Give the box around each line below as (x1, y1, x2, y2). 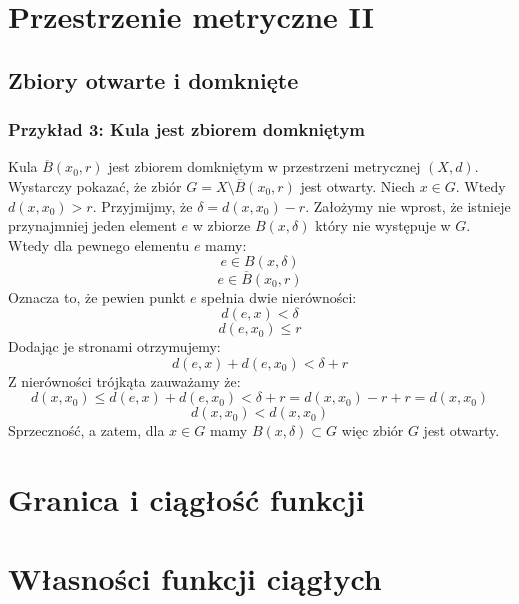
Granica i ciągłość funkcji (8, 479, 365, 520)
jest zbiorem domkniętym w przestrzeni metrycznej (108, 156, 421, 177)
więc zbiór (341, 420, 404, 441)
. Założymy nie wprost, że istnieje (305, 195, 511, 216)
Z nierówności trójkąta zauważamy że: (8, 370, 241, 391)
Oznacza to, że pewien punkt (8, 286, 186, 307)
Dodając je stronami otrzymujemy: (8, 336, 221, 357)
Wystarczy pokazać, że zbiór (8, 175, 182, 196)
